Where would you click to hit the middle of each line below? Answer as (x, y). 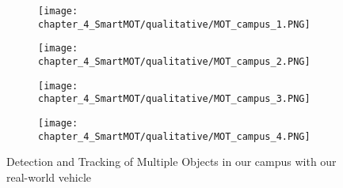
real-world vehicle (49, 177)
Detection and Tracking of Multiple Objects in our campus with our (171, 162)
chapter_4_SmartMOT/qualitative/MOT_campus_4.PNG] (174, 136)
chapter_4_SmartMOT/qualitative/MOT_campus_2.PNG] (174, 61)
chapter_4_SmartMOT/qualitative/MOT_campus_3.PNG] (174, 99)
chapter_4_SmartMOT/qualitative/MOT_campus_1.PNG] (174, 24)
